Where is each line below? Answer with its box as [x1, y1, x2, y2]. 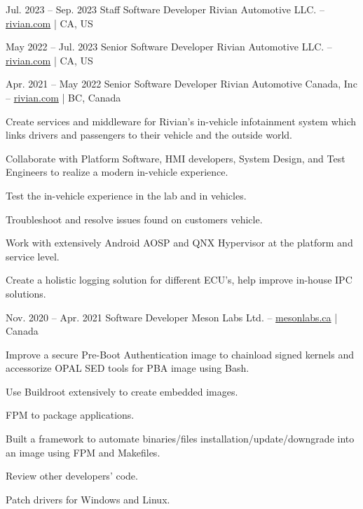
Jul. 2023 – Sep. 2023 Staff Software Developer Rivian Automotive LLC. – [6, 2, 324, 16]
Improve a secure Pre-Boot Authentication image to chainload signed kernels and [6, 347, 354, 361]
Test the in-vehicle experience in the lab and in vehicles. [6, 188, 247, 202]
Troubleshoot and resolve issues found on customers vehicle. [6, 211, 263, 226]
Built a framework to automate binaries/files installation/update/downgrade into [6, 431, 355, 446]
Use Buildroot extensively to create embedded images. [6, 384, 238, 398]
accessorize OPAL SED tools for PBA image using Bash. [6, 361, 249, 375]
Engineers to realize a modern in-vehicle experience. [6, 165, 228, 179]
